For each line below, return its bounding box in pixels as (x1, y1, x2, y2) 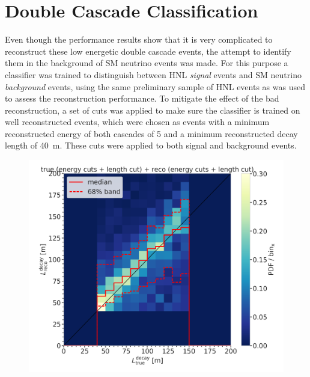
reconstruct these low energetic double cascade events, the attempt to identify (5, 44, 291, 57)
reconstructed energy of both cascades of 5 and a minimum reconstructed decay (5, 127, 298, 139)
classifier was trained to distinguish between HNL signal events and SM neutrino (5, 68, 302, 81)
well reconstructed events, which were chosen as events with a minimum (5, 115, 270, 128)
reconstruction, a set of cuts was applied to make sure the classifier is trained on (5, 103, 300, 116)
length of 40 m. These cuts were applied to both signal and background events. (5, 139, 297, 152)
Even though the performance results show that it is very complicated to (5, 33, 273, 46)
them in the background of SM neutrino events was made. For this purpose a (5, 57, 288, 69)
